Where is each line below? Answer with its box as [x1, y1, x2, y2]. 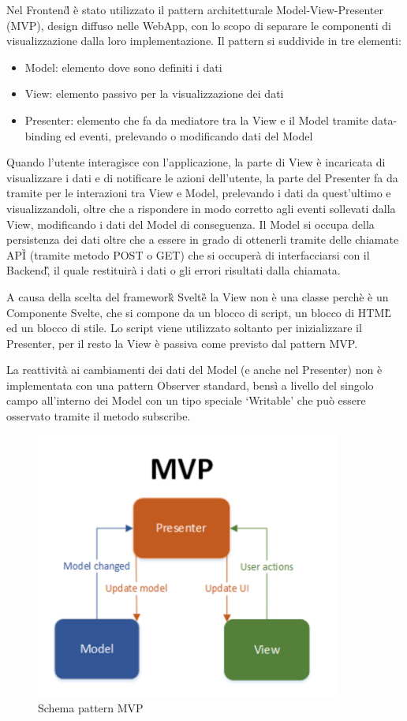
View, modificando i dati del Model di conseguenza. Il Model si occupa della [6, 215, 375, 232]
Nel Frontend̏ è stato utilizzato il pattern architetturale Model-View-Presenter [6, 2, 383, 17]
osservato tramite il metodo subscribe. [6, 408, 191, 424]
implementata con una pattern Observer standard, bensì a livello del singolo [6, 376, 374, 393]
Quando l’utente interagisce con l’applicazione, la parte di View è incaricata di [6, 154, 386, 170]
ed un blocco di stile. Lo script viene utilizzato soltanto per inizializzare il [6, 319, 362, 336]
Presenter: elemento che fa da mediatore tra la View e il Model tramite [24, 111, 368, 128]
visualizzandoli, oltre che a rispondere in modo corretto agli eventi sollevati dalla [6, 200, 396, 216]
